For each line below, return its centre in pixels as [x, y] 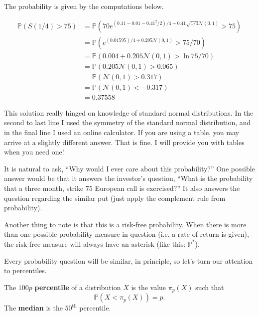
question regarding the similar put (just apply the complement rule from [115, 198]
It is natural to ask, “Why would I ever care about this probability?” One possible [129, 168]
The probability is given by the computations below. [84, 6]
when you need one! [34, 152]
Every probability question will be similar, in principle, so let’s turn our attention [129, 260]
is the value [149, 287]
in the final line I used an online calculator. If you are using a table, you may [122, 132]
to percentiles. [25, 270]
